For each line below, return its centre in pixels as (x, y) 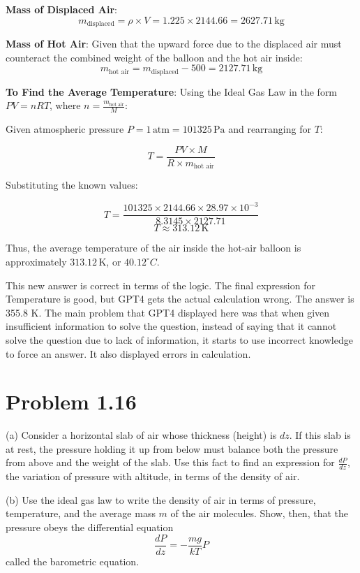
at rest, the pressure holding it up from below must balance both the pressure (172, 448)
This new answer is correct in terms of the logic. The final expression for (160, 285)
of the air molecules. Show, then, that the (259, 513)
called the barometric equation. (73, 561)
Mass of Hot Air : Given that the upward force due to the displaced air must (174, 44)
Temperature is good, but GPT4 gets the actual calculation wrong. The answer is (180, 299)
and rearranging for (270, 129)
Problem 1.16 (71, 401)
